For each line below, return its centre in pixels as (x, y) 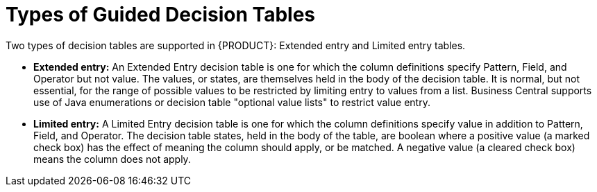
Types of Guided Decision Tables (160, 15)
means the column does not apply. (112, 159)
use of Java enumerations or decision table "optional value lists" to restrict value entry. (232, 102)
